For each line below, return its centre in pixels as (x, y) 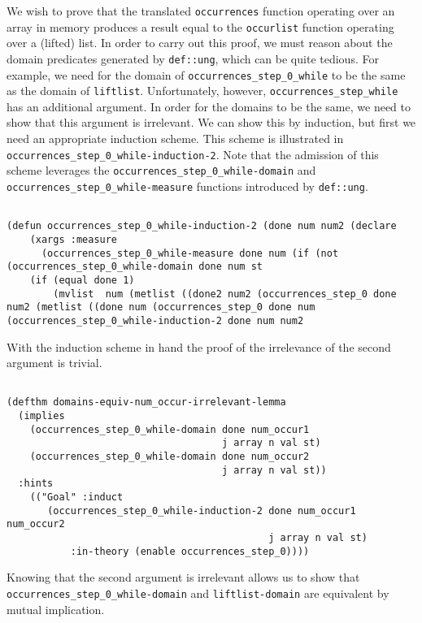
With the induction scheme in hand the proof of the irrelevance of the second (199, 346)
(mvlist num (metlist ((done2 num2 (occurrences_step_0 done (225, 294)
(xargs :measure (74, 239)
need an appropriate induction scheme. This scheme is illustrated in (175, 138)
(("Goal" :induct (76, 497)
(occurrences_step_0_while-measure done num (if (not (190, 253)
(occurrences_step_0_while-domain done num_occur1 (170, 429)
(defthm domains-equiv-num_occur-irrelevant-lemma (146, 402)
